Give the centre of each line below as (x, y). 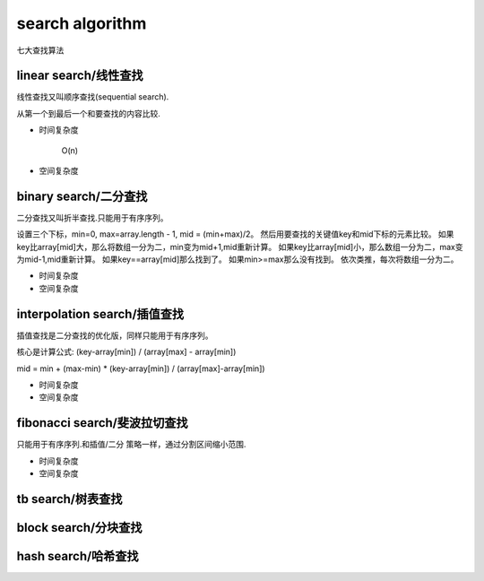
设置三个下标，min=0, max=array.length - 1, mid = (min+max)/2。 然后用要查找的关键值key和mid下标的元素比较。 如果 (235, 234)
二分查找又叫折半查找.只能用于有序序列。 (93, 217)
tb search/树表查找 (69, 499)
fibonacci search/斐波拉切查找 (102, 423)
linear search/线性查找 (80, 76)
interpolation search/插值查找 (100, 314)
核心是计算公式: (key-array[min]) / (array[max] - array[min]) (126, 352)
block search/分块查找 (79, 528)
